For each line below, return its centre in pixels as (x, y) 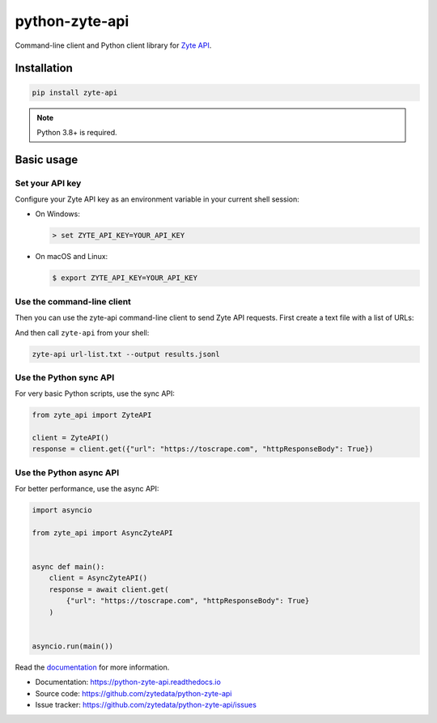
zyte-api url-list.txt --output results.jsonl (126, 354)
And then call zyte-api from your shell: (82, 333)
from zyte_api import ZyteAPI (92, 415)
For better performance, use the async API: (87, 489)
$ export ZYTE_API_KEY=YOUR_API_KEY (125, 278)
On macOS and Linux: (72, 257)
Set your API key (48, 183)
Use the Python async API (67, 472)
